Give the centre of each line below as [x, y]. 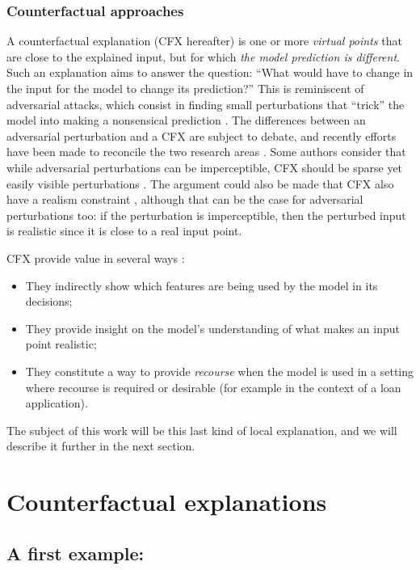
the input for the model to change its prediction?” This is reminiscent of [185, 88]
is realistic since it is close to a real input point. [124, 231]
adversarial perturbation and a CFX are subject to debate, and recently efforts [202, 135]
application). [57, 403]
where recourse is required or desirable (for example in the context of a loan [213, 387]
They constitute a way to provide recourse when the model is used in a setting [220, 371]
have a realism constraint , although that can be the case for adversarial [185, 199]
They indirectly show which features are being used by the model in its [202, 285]
